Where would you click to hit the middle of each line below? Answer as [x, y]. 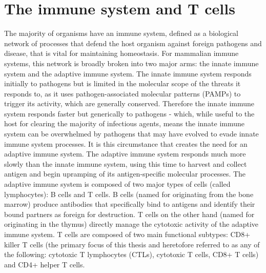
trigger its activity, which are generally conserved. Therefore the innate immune [129, 103]
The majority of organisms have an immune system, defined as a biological [121, 33]
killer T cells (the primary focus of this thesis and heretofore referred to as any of [132, 244]
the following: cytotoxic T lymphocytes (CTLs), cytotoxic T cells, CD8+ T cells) [131, 254]
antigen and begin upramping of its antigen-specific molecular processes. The [125, 174]
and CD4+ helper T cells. [45, 264]
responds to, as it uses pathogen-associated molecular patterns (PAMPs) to [122, 93]
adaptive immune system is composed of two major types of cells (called [117, 184]
